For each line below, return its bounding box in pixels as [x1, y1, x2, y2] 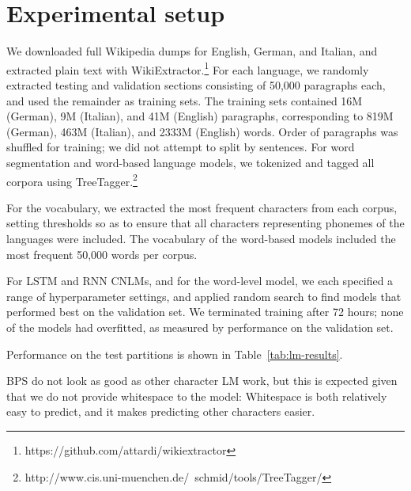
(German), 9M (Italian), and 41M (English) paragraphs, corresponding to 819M [6, 108, 394, 124]
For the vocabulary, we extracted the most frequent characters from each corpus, [6, 199, 398, 215]
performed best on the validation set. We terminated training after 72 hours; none [6, 303, 404, 320]
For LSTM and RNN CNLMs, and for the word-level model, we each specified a [6, 272, 394, 289]
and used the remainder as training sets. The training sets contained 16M [6, 92, 363, 108]
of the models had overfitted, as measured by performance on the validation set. [6, 318, 394, 335]
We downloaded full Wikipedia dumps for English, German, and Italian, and [6, 43, 378, 59]
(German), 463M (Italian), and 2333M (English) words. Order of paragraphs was [6, 123, 398, 139]
